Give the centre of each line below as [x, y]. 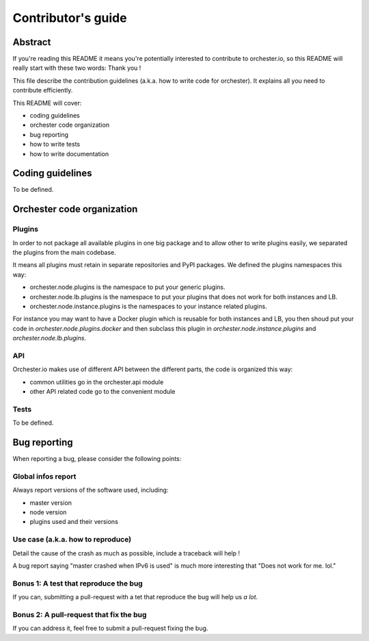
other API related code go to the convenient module [102, 392]
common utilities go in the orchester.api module [97, 382]
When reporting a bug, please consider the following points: [97, 459]
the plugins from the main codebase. [64, 253]
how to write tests [55, 144]
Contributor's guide [70, 18]
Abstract [32, 42]
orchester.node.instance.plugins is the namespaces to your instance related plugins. [148, 306]
